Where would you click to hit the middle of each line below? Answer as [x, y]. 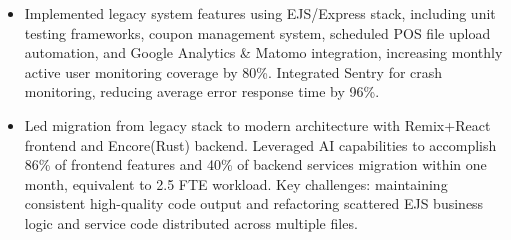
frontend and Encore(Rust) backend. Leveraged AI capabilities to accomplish [260, 144]
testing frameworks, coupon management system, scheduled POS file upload [257, 32]
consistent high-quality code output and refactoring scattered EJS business [254, 203]
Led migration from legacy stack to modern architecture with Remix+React [257, 124]
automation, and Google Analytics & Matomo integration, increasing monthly [263, 52]
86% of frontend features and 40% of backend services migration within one [255, 164]
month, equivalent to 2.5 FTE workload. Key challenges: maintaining [236, 183]
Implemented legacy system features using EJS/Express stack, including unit [260, 13]
